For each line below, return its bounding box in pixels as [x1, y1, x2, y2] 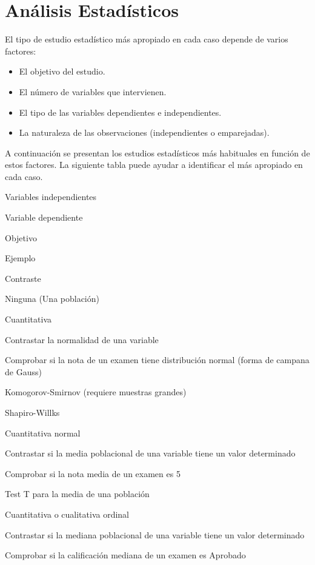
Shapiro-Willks [5, 406, 60, 418]
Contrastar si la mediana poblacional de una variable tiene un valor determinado [5, 528, 305, 541]
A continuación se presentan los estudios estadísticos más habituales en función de [5, 146, 310, 159]
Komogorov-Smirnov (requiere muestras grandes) [5, 386, 187, 398]
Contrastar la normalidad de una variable [5, 333, 159, 346]
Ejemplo [5, 252, 36, 264]
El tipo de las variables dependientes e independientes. [19, 105, 222, 118]
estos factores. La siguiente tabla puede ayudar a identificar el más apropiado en [5, 158, 303, 171]
